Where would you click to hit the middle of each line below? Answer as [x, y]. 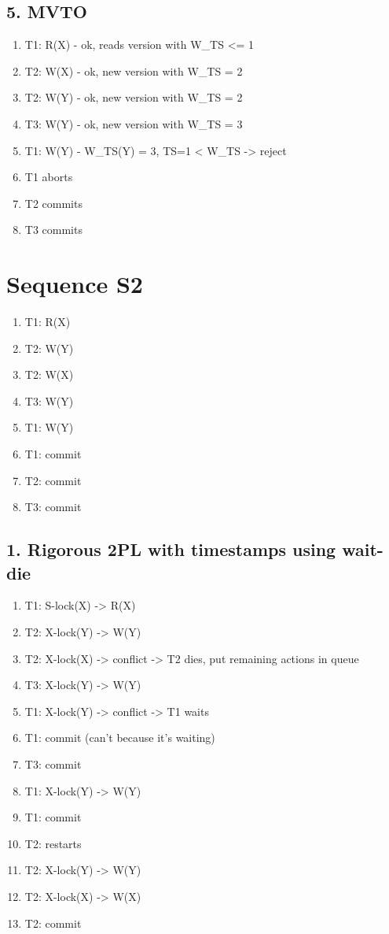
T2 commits [53, 203]
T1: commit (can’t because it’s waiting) [120, 738]
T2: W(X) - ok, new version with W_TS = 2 [134, 70]
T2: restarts [53, 843]
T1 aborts [49, 177]
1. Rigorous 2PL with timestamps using [171, 549]
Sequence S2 [75, 284]
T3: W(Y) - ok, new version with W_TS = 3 [134, 123]
